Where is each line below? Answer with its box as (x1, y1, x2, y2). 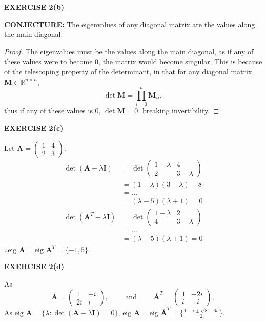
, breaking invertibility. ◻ (138, 105, 219, 116)
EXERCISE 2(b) (4, 2, 65, 12)
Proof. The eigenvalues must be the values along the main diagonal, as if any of (4, 46, 254, 56)
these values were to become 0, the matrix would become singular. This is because (4, 56, 262, 67)
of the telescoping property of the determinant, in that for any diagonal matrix (4, 66, 252, 77)
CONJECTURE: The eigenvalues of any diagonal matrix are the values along (4, 18, 255, 29)
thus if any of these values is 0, (4, 105, 101, 116)
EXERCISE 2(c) (4, 122, 64, 133)
